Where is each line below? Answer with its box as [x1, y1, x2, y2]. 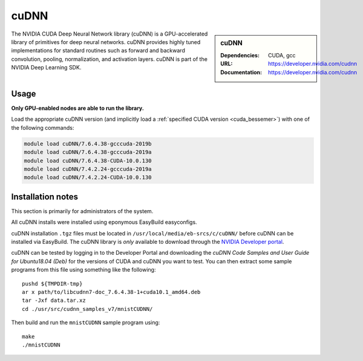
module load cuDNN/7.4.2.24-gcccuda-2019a [24, 166, 152, 173]
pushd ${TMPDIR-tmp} [22, 280, 83, 287]
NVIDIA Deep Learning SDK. [11, 64, 82, 71]
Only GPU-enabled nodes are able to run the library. [11, 104, 145, 112]
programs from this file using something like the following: [11, 266, 156, 273]
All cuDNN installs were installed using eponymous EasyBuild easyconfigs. [11, 219, 197, 226]
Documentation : [220, 68, 263, 75]
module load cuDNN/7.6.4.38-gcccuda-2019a [24, 149, 152, 156]
